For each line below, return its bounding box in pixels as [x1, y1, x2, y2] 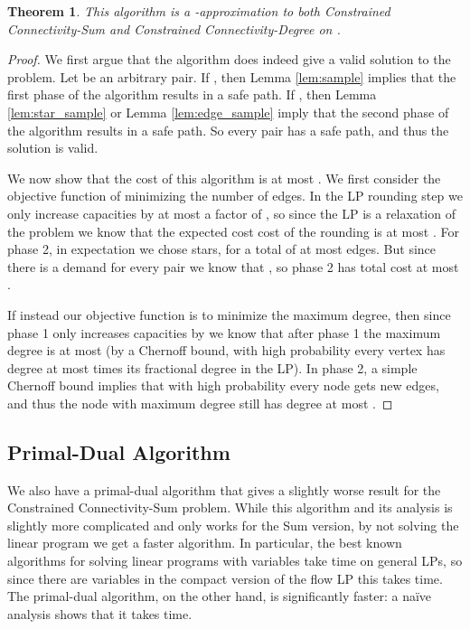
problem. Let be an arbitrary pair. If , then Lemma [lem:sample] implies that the [7, 67, 456, 86]
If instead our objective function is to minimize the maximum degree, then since [7, 305, 451, 324]
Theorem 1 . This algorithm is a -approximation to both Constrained [7, 2, 390, 20]
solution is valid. [7, 138, 99, 157]
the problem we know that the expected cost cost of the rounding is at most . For [7, 221, 459, 240]
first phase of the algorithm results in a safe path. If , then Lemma [7, 85, 377, 104]
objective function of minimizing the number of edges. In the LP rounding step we [7, 186, 463, 205]
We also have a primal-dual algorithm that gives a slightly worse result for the [7, 480, 441, 499]
